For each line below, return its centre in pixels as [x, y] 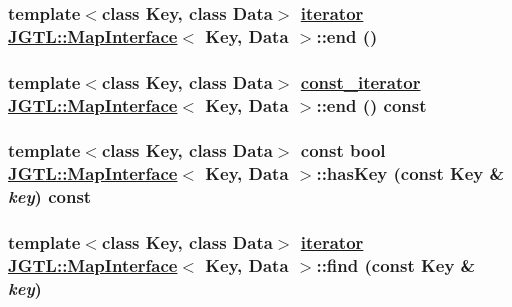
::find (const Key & [396, 265]
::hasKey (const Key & [410, 173]
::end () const [371, 104]
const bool [343, 150]
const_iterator [360, 81]
